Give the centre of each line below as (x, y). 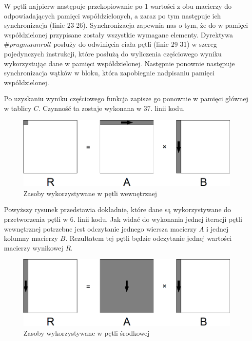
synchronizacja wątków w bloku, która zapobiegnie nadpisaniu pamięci (109, 73)
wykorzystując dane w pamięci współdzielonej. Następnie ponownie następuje (119, 63)
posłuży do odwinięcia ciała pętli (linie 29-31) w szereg (135, 44)
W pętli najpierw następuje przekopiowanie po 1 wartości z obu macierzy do (118, 6)
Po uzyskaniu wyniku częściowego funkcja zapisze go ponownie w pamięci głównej (126, 99)
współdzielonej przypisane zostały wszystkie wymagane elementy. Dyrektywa (119, 34)
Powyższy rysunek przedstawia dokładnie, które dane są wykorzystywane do (117, 209)
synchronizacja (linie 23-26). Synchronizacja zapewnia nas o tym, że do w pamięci (126, 25)
